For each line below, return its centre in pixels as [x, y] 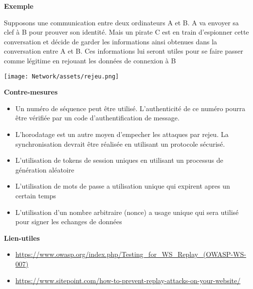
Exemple [19, 6]
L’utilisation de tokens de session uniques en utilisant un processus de [119, 160]
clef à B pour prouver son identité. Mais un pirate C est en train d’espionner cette [126, 32]
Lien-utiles [22, 238]
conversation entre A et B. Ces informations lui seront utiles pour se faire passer [124, 51]
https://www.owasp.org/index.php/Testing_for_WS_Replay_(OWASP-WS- [131, 254]
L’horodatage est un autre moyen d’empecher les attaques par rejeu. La [122, 134]
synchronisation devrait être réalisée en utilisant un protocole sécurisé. [120, 144]
